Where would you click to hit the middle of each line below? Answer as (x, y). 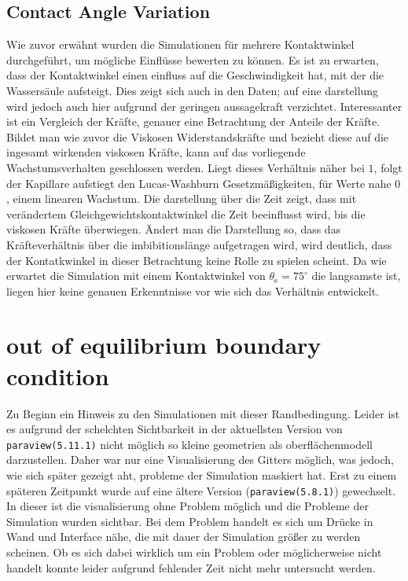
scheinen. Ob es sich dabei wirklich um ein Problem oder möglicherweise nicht (194, 552)
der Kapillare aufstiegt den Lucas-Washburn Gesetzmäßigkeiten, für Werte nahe (199, 183)
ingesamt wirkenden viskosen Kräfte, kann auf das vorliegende (156, 152)
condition (58, 375)
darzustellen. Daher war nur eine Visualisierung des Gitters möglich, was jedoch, (200, 460)
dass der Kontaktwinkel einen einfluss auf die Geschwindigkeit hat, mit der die (195, 75)
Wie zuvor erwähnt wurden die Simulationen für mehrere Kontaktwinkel (180, 44)
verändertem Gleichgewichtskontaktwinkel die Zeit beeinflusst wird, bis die (186, 213)
